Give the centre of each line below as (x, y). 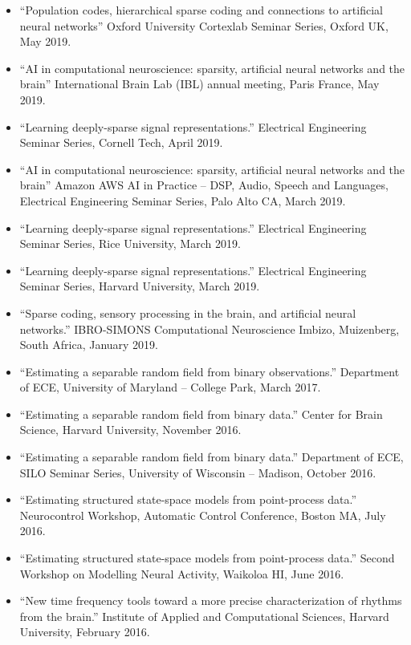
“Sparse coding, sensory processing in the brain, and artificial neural (188, 312)
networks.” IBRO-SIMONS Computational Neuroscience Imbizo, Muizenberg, (210, 329)
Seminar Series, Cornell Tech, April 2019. (121, 142)
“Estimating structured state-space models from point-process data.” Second (207, 558)
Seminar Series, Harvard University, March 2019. (140, 286)
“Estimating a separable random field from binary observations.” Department (210, 371)
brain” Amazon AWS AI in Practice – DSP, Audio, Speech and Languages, (204, 185)
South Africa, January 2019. (89, 345)
